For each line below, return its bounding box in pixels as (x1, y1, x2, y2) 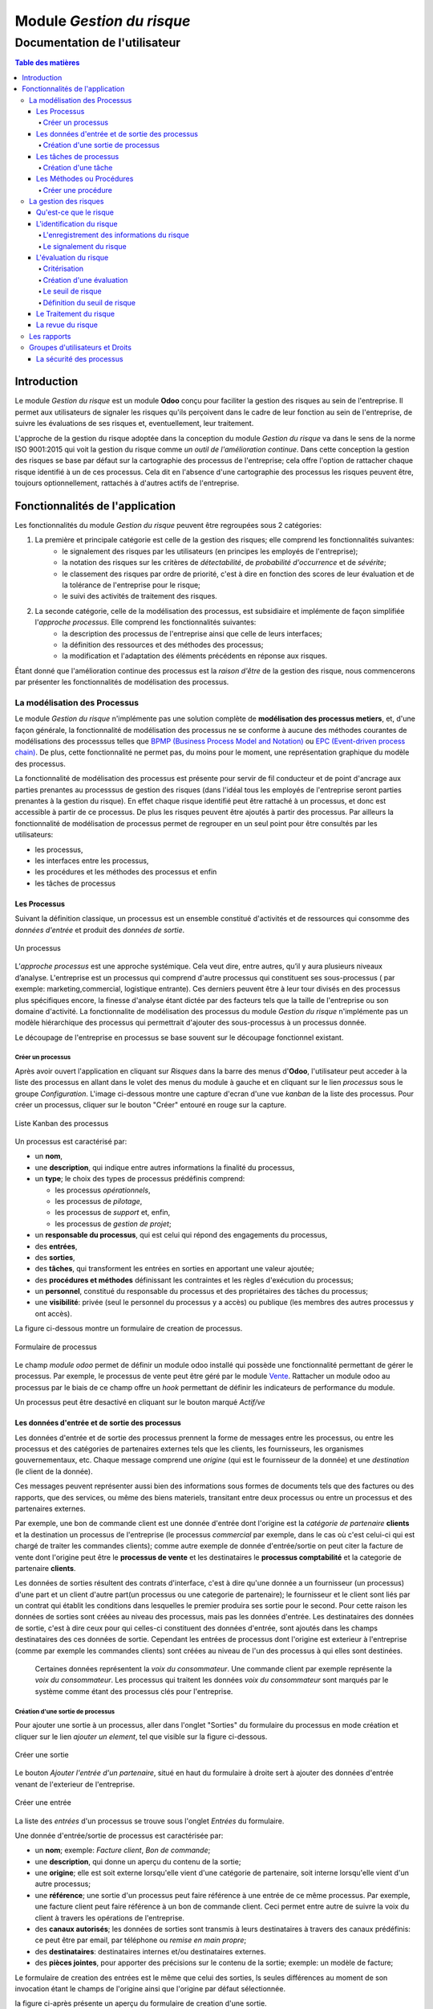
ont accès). (34, 1308, 72, 1318)
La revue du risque (36, 320, 98, 329)
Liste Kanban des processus (14, 1118, 109, 1128)
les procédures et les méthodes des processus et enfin (34, 867, 217, 877)
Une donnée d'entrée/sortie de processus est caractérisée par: (14, 1831, 224, 1840)
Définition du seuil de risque (42, 297, 136, 307)
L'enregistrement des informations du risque (42, 230, 190, 240)
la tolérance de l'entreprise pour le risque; (62, 580, 200, 590)
